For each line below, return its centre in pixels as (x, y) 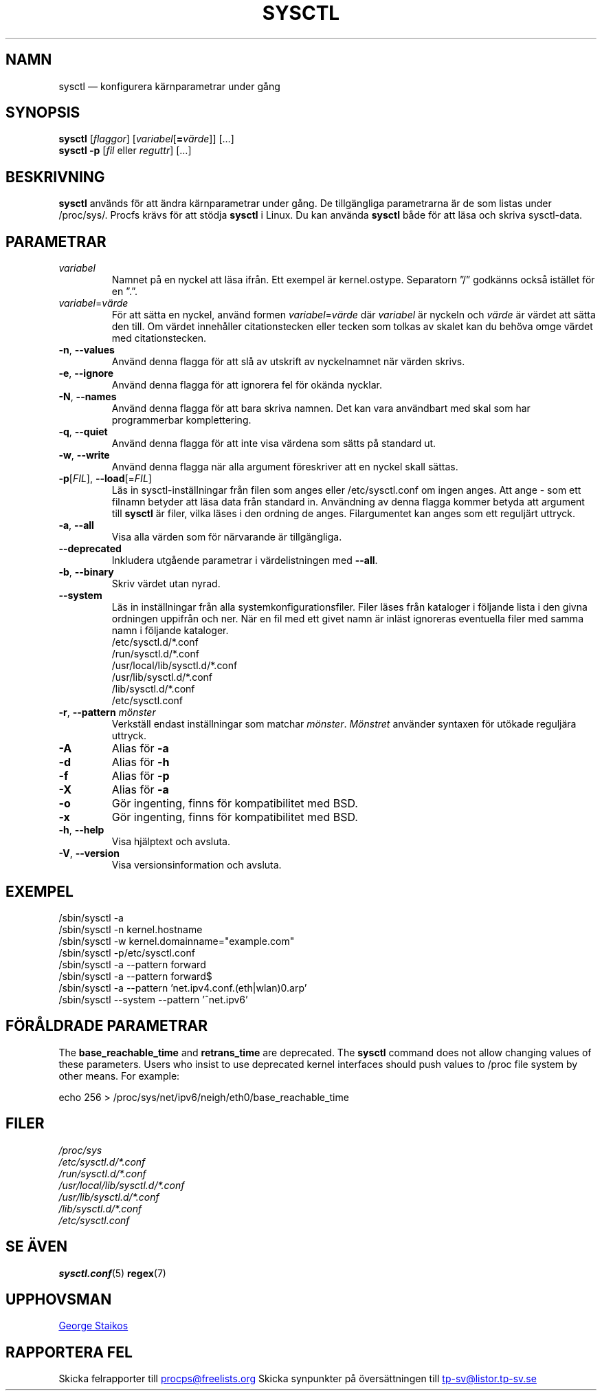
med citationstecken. (159, 338)
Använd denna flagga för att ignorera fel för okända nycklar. (247, 385)
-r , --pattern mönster (107, 712)
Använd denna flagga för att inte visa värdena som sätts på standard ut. (274, 444)
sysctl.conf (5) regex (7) (112, 1273)
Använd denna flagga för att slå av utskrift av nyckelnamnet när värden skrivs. (288, 362)
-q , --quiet (83, 432)
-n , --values (87, 350)
